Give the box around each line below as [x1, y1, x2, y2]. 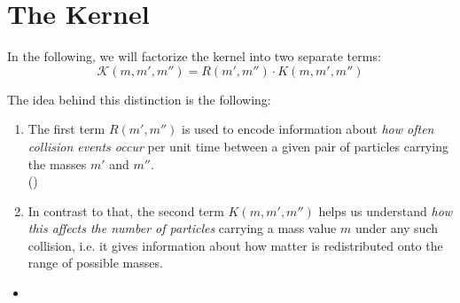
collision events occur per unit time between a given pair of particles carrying [27, 136, 448, 155]
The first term [27, 120, 105, 138]
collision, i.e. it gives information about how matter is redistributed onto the [27, 236, 443, 254]
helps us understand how [318, 201, 453, 220]
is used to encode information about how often [182, 120, 434, 138]
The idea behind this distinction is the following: [7, 89, 271, 108]
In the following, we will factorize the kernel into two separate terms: [7, 47, 381, 66]
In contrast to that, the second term [27, 201, 224, 220]
